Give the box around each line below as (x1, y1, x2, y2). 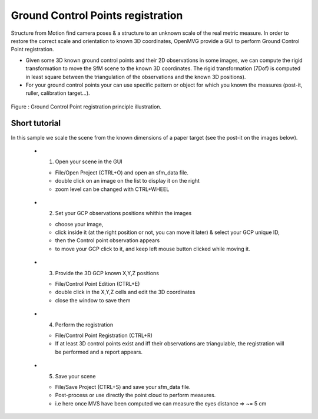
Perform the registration (55, 321, 114, 328)
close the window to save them (55, 296, 131, 303)
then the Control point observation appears (55, 237, 160, 244)
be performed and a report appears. (55, 348, 143, 355)
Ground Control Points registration (11, 9, 183, 22)
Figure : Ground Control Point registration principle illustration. (11, 103, 162, 110)
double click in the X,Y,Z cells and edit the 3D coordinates (55, 289, 196, 296)
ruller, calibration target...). (25, 90, 91, 97)
